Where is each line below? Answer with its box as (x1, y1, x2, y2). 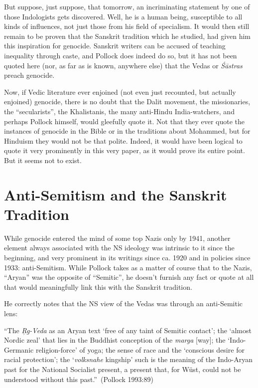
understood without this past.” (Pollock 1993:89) (4, 374, 153, 384)
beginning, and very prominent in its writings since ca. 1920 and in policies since (4, 252, 251, 262)
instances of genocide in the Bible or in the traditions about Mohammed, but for (4, 126, 251, 136)
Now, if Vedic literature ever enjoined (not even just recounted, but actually (4, 86, 236, 97)
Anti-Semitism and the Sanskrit (4, 184, 227, 204)
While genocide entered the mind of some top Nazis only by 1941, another (4, 232, 231, 243)
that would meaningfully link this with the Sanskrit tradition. (4, 281, 192, 292)
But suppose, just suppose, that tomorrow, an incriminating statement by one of (4, 1, 250, 11)
